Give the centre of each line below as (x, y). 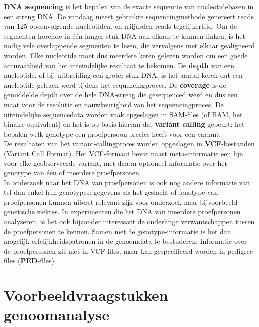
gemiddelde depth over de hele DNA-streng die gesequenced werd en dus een (121, 94)
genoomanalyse (57, 314)
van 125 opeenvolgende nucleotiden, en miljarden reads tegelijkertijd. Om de (121, 26)
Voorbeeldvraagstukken (86, 295)
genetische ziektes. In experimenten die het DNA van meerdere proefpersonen (122, 212)
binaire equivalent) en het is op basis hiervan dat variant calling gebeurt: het (124, 124)
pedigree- (241, 250)
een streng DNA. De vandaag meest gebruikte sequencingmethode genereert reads (129, 16)
